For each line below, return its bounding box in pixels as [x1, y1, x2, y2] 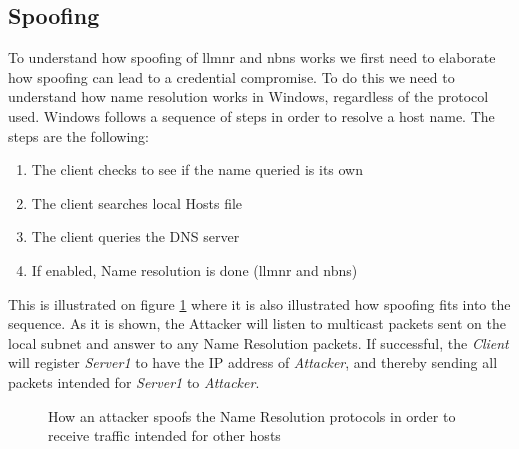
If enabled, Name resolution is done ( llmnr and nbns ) [31, 259, 358, 280]
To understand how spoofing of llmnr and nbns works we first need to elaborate [8, 47, 496, 68]
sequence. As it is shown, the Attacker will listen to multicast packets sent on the [8, 313, 506, 334]
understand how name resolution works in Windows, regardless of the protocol [8, 86, 489, 107]
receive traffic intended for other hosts [48, 425, 281, 446]
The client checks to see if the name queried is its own [31, 159, 364, 180]
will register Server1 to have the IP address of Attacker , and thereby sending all [8, 352, 498, 373]
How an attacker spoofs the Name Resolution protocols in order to [48, 405, 456, 426]
